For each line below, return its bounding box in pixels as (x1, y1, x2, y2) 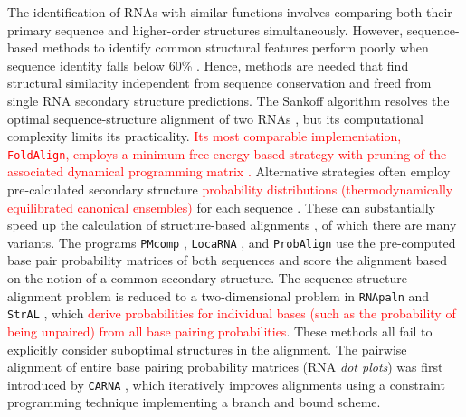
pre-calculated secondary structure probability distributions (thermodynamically (7, 180, 453, 198)
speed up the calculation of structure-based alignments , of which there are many (7, 215, 457, 234)
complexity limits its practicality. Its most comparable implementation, (7, 127, 402, 146)
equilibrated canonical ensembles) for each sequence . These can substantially (7, 197, 436, 216)
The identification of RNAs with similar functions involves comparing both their (7, 3, 452, 21)
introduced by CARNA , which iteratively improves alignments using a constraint (7, 374, 445, 393)
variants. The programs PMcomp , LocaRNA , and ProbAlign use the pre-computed (7, 232, 456, 251)
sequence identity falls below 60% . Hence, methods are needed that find (7, 55, 409, 74)
